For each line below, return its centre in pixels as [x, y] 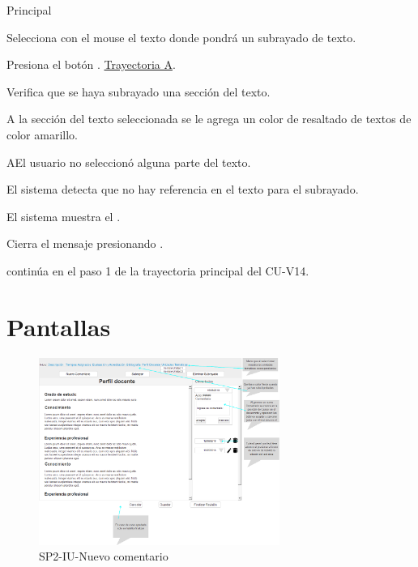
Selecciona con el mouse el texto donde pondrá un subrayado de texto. [181, 37]
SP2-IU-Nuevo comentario [104, 556]
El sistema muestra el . [64, 216]
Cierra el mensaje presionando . [85, 243]
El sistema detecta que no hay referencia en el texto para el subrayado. [183, 189]
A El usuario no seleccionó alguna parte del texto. [129, 162]
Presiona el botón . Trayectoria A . [91, 64]
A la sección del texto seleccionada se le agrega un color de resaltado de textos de [209, 119]
